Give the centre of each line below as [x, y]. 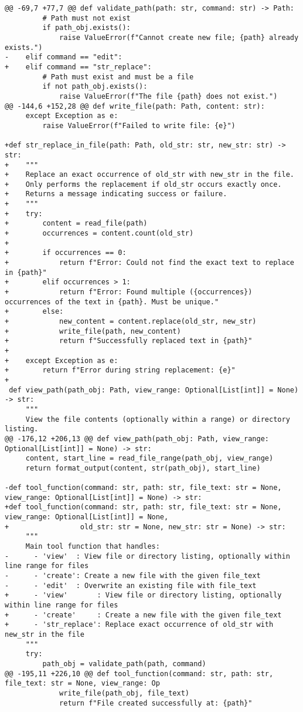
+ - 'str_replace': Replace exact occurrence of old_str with [139, 625]
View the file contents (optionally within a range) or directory [158, 419]
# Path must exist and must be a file [118, 77]
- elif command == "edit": [64, 57]
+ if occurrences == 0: [66, 253]
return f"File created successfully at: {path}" [156, 703]
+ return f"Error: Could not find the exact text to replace [149, 263]
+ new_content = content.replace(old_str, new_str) [131, 321]
